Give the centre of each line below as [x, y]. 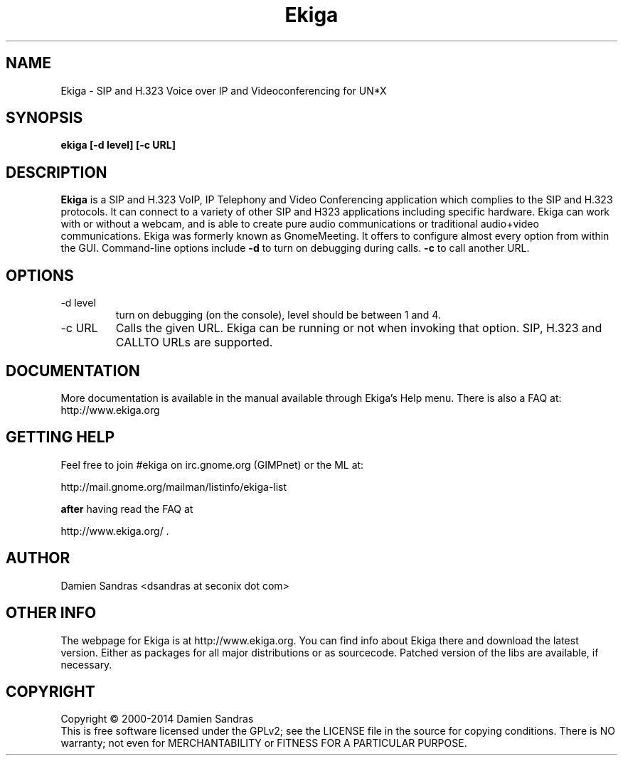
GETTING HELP [60, 437]
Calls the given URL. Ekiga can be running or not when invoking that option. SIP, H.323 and [359, 328]
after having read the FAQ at [127, 509]
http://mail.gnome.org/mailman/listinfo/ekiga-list [174, 486]
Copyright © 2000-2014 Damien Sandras [157, 719]
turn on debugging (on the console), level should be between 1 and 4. [278, 315]
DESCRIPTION [57, 172]
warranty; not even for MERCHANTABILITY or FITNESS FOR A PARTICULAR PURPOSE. [264, 743]
